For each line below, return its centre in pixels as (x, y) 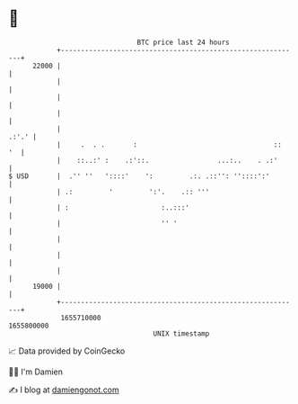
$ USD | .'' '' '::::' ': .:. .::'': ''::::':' (139, 176)
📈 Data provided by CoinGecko (67, 351)
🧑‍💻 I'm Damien (36, 372)
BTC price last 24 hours (183, 42)
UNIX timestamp (181, 333)
